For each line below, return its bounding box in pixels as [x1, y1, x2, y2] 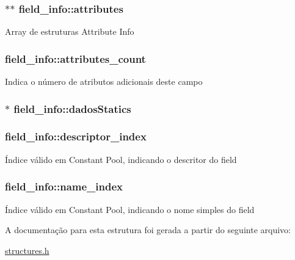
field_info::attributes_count [5, 51, 146, 66]
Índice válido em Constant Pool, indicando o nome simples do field [5, 203, 255, 215]
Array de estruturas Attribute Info [5, 25, 134, 38]
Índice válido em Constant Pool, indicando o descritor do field [5, 153, 237, 165]
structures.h [5, 244, 49, 256]
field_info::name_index [5, 179, 123, 194]
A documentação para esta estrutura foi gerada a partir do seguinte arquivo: [5, 223, 291, 236]
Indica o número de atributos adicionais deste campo [5, 75, 203, 88]
